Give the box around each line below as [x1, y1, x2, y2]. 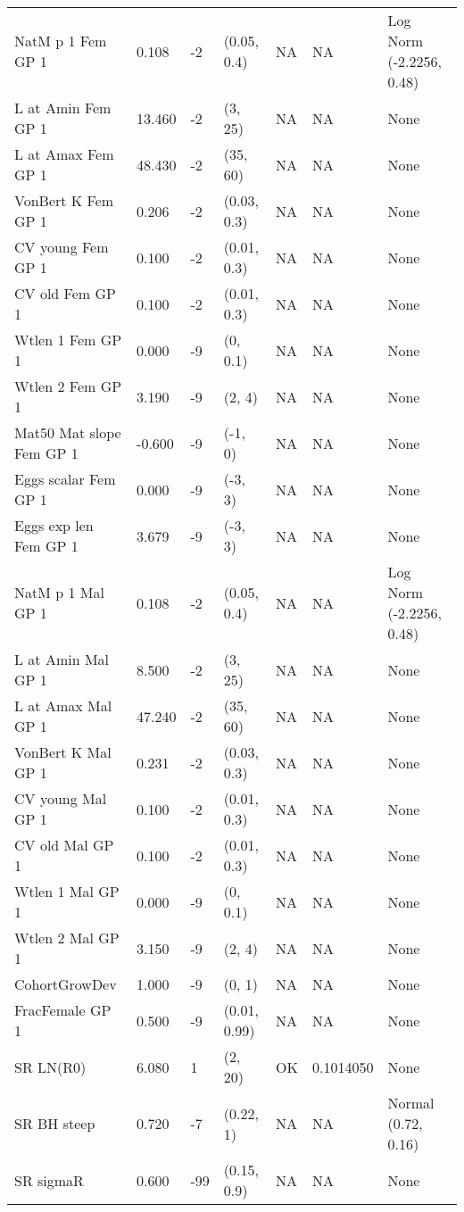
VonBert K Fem [14, 190, 114, 211]
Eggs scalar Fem [14, 469, 116, 489]
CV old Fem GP [14, 283, 116, 303]
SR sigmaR [14, 1169, 84, 1191]
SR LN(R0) [14, 1056, 87, 1077]
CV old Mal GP [14, 834, 114, 855]
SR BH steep [14, 1113, 95, 1133]
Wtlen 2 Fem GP [14, 376, 122, 396]
